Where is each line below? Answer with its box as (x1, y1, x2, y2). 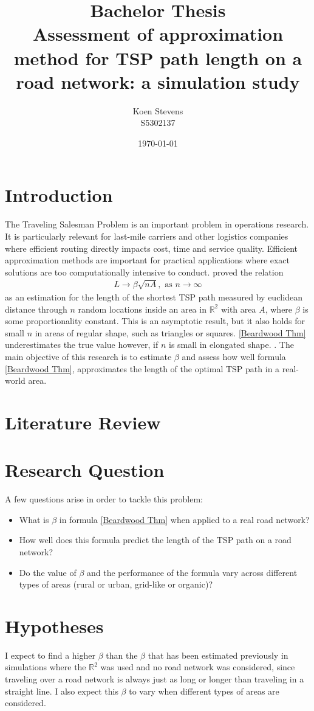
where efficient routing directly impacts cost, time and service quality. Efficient (5, 241, 298, 254)
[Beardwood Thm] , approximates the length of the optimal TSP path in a (5, 362, 280, 375)
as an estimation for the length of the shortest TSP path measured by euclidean (5, 290, 302, 303)
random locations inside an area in (78, 302, 206, 315)
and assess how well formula (182, 350, 286, 362)
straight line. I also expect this (5, 684, 118, 697)
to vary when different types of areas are (129, 684, 279, 697)
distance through (5, 302, 67, 315)
